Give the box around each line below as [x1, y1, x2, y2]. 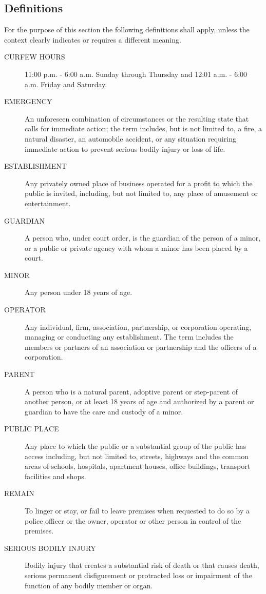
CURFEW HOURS [4, 51, 65, 62]
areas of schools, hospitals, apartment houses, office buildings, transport [25, 461, 251, 471]
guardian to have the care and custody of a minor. [25, 406, 183, 417]
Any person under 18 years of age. [25, 287, 132, 298]
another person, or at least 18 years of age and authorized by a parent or [25, 396, 254, 407]
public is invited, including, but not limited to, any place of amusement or [25, 188, 258, 199]
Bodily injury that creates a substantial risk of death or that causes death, [25, 560, 259, 570]
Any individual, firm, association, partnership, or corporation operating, [25, 321, 252, 332]
